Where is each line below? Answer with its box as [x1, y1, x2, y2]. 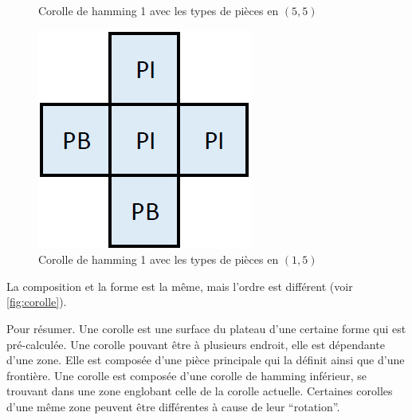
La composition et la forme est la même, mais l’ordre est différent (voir [6, 277, 353, 294]
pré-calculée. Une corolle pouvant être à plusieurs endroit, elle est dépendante [6, 336, 385, 352]
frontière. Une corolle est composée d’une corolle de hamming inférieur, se [6, 367, 367, 383]
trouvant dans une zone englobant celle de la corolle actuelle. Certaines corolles [6, 383, 393, 399]
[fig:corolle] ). [6, 293, 67, 310]
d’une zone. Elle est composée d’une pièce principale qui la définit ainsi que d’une [6, 351, 405, 368]
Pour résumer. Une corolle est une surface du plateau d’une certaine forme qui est [6, 320, 406, 336]
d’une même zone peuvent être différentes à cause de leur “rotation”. [6, 398, 340, 414]
